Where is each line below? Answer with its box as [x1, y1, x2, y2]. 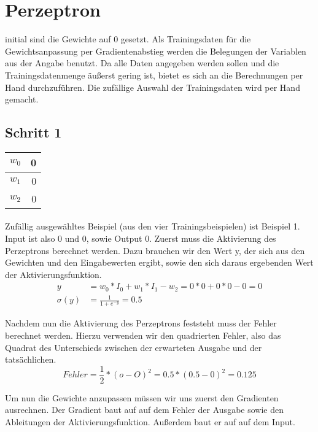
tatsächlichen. [5, 353, 56, 366]
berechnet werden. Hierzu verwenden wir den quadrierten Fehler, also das [5, 328, 281, 341]
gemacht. [5, 93, 39, 106]
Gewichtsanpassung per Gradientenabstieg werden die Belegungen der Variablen [5, 44, 306, 57]
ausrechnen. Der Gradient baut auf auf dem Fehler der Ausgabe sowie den [5, 403, 284, 416]
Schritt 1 [5, 123, 62, 142]
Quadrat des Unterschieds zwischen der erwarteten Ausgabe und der [5, 341, 262, 353]
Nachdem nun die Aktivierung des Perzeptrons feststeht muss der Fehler [5, 317, 277, 330]
